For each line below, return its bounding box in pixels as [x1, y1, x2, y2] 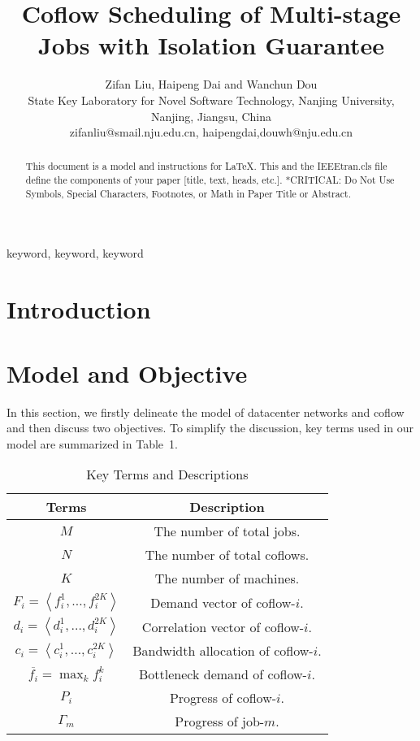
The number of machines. [154, 569, 300, 588]
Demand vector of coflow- [150, 592, 296, 612]
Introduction [6, 292, 151, 326]
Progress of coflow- [169, 688, 277, 708]
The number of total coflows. [145, 545, 310, 565]
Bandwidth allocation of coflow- [132, 641, 314, 661]
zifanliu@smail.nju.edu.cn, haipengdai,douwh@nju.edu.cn [69, 123, 353, 141]
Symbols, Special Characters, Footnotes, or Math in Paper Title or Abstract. [25, 186, 351, 200]
